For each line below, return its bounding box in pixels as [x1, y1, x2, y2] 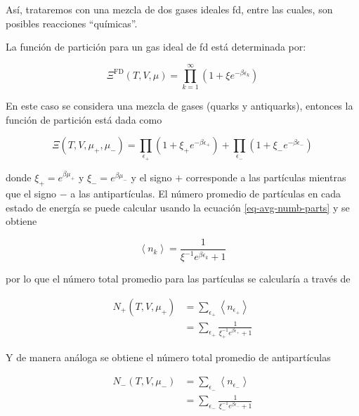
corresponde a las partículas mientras [185, 170, 346, 185]
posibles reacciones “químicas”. [6, 15, 138, 30]
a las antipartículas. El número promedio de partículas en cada [70, 186, 341, 201]
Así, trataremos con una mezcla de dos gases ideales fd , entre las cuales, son [6, 2, 333, 16]
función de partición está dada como [6, 112, 162, 126]
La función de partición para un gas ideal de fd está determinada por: [6, 39, 306, 54]
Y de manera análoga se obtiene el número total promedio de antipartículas [6, 349, 331, 364]
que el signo [6, 186, 57, 201]
